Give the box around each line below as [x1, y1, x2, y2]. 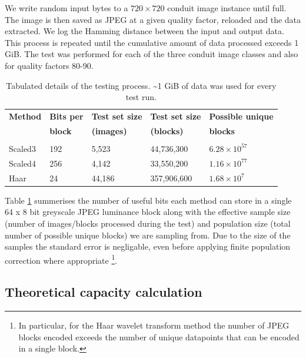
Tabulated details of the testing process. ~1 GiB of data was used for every [6, 79, 277, 91]
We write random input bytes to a [5, 2, 128, 14]
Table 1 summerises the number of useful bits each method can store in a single [5, 194, 292, 206]
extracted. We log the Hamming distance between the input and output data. [5, 25, 284, 37]
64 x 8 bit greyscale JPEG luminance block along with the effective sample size [5, 205, 291, 218]
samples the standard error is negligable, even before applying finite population [5, 240, 291, 253]
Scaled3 [9, 142, 36, 154]
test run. [125, 91, 157, 103]
